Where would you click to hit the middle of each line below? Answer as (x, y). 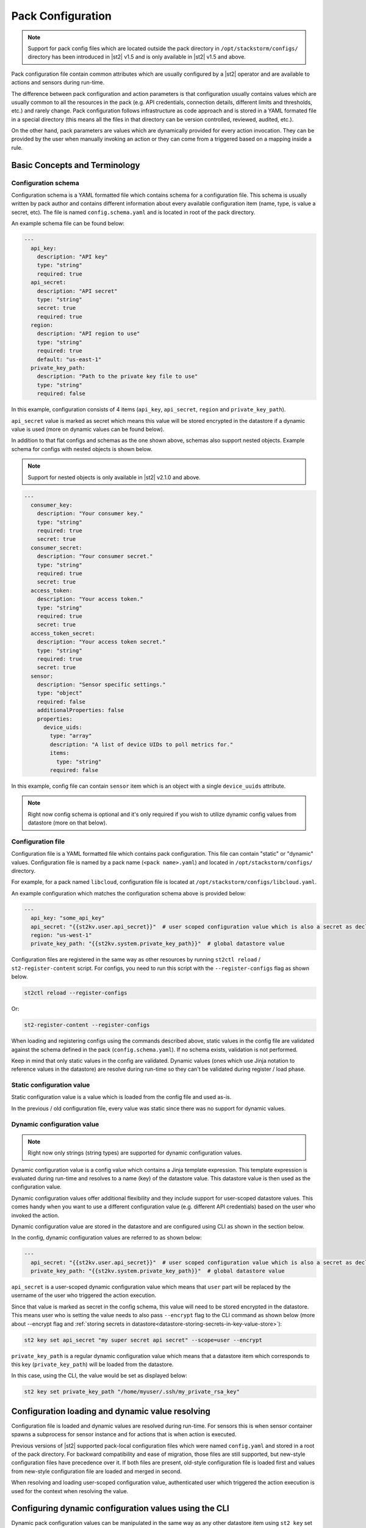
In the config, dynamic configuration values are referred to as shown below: (107, 1238)
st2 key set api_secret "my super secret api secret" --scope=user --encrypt (143, 1340)
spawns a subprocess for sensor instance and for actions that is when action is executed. (124, 1434)
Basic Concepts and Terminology (76, 165)
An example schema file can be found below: (68, 224)
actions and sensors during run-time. (58, 83)
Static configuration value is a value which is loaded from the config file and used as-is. (121, 1097)
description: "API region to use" (88, 334)
